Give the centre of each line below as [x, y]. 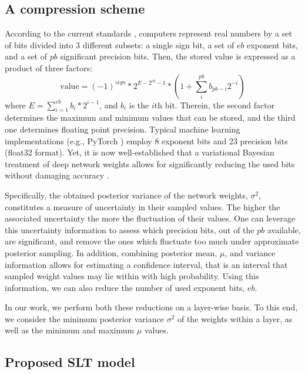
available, [284, 229]
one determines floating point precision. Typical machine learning [123, 129]
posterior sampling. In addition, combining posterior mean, [111, 252]
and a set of [26, 56]
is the [139, 105]
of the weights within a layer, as [235, 318]
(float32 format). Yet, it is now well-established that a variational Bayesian [140, 152]
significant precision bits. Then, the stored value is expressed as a [178, 56]
